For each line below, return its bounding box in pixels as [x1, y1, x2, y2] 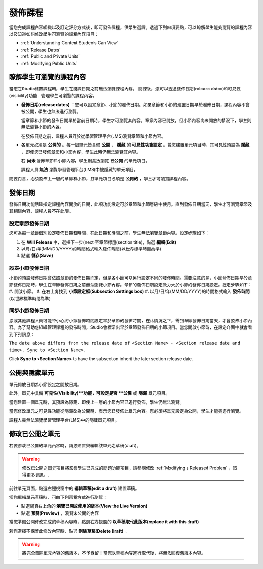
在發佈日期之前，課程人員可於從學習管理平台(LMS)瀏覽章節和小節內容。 [21, 133, 166, 139]
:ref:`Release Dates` [21, 47, 61, 53]
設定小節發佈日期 [9, 265, 49, 272]
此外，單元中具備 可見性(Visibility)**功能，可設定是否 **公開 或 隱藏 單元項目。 [9, 391, 170, 396]
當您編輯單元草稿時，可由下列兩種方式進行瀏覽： [9, 494, 107, 500]
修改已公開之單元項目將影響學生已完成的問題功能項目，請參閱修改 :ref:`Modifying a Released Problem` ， [22, 465, 233, 471]
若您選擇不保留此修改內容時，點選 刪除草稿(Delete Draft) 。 [9, 528, 129, 533]
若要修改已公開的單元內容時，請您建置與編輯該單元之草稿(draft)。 [9, 443, 141, 448]
